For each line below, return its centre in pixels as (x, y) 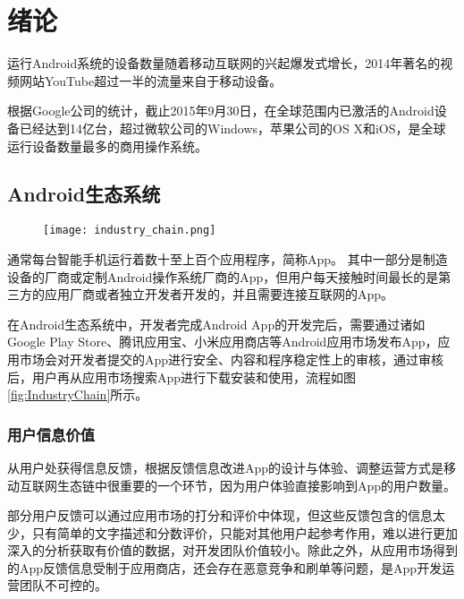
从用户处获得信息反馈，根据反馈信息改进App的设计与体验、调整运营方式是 (226, 467)
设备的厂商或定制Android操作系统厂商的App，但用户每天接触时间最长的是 (223, 276)
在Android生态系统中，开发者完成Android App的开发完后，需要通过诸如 (216, 324)
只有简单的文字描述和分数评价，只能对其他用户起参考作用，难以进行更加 (245, 532)
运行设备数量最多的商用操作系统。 (107, 145)
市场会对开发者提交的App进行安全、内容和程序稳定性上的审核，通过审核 (232, 359)
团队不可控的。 (63, 585)
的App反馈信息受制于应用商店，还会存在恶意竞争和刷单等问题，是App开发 (225, 567)
